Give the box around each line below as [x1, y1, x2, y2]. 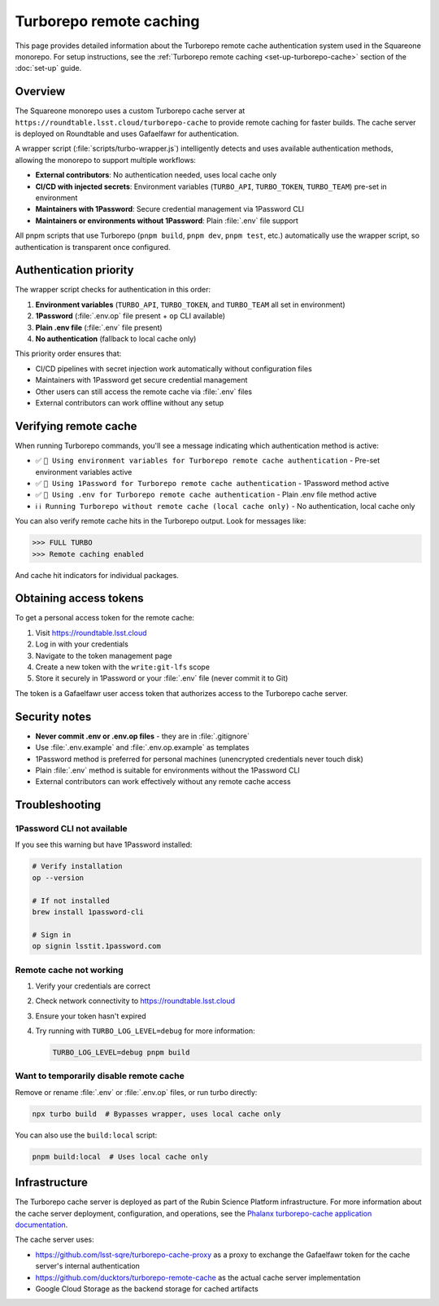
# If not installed [32, 896, 110, 905]
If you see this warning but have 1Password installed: [15, 839, 193, 850]
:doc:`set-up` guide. [15, 64, 82, 73]
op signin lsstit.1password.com [32, 941, 162, 951]
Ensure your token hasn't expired [35, 1010, 146, 1021]
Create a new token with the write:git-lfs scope [35, 662, 211, 672]
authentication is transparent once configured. [15, 242, 171, 252]
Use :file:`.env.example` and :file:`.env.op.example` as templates [35, 743, 250, 752]
